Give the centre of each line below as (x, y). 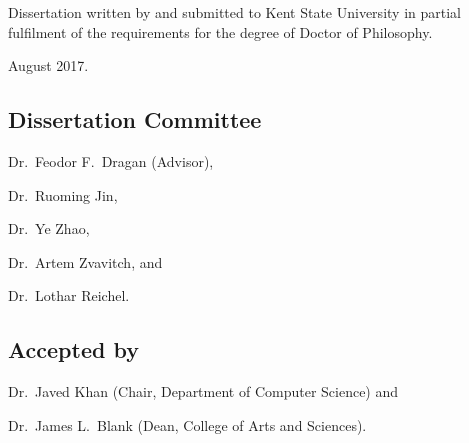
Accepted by (73, 349)
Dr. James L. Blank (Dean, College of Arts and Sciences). (187, 424)
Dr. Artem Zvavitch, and (85, 261)
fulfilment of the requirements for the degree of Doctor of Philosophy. (220, 31)
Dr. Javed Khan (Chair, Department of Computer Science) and (203, 391)
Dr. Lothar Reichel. (69, 295)
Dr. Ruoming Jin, (63, 194)
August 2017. (48, 65)
